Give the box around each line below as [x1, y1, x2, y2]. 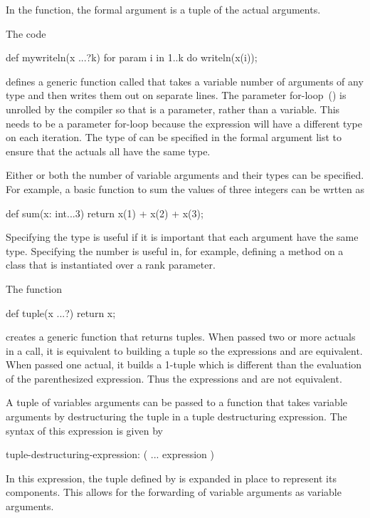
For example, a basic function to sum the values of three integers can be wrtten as [6, 181, 364, 196]
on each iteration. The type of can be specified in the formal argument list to [6, 130, 342, 145]
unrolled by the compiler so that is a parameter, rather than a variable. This [6, 101, 340, 116]
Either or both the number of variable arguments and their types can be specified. [6, 167, 364, 182]
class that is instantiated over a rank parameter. [6, 257, 216, 272]
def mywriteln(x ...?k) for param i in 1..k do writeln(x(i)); [6, 50, 258, 65]
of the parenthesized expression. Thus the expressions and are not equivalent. [6, 371, 342, 385]
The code [6, 26, 46, 41]
